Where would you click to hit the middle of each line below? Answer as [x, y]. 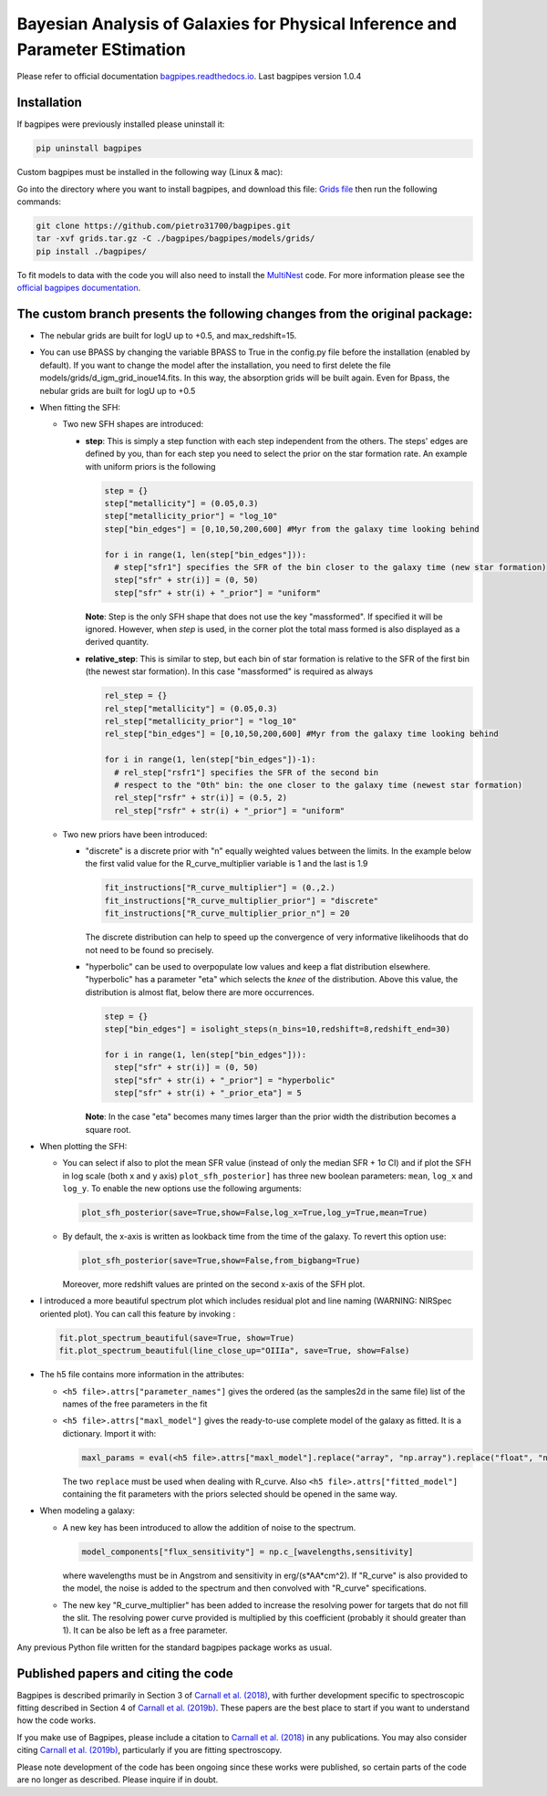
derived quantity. [117, 642]
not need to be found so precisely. [150, 950]
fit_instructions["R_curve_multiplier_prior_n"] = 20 [227, 914]
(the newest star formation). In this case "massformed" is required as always [229, 671]
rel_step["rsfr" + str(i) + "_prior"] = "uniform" [230, 810]
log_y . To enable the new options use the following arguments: [182, 1189]
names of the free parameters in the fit [135, 1404]
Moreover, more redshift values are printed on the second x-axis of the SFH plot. [214, 1284]
